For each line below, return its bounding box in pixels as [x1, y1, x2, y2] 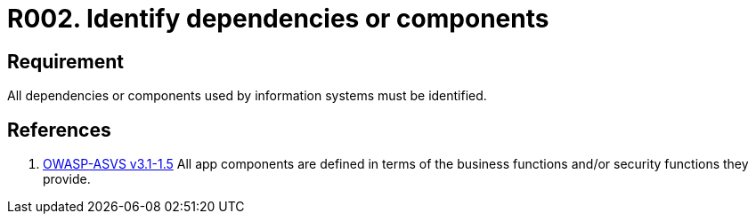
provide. [43, 171, 91, 187]
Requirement [7, 50, 125, 73]
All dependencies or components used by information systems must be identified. [7, 88, 487, 104]
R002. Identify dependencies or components [7, 4, 549, 34]
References [7, 118, 111, 141]
